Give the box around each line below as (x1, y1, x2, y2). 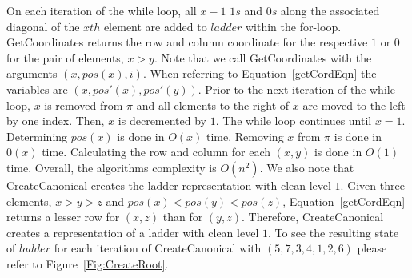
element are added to (103, 18, 207, 34)
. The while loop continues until (215, 112, 372, 129)
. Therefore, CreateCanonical (241, 208, 384, 225)
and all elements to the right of (136, 96, 290, 113)
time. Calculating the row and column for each (42, 143, 271, 160)
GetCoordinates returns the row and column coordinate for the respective (6, 34, 368, 50)
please (357, 240, 387, 256)
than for (162, 208, 203, 225)
